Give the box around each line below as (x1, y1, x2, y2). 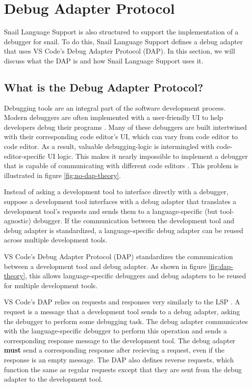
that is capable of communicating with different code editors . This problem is (4, 160, 239, 171)
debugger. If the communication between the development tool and (33, 215, 234, 226)
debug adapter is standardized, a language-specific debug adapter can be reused (4, 225, 244, 235)
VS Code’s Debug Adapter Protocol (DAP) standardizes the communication (4, 251, 233, 262)
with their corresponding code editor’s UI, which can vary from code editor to (4, 131, 238, 142)
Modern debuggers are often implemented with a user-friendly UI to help (4, 112, 223, 122)
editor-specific (4, 150, 46, 161)
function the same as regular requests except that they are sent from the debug (4, 364, 242, 374)
